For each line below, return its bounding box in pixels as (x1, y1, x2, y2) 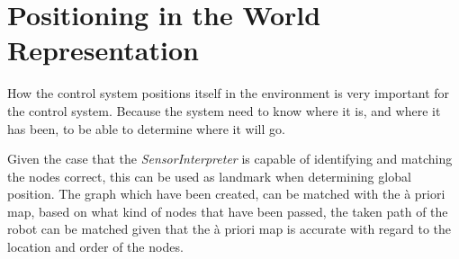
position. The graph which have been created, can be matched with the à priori (7, 184, 445, 203)
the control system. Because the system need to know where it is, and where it (7, 101, 441, 120)
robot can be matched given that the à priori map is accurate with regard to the (7, 219, 452, 238)
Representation (7, 31, 199, 68)
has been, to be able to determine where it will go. (7, 119, 285, 138)
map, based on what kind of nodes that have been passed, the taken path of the (7, 201, 448, 220)
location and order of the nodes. (7, 237, 184, 256)
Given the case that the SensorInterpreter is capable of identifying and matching (7, 149, 453, 168)
